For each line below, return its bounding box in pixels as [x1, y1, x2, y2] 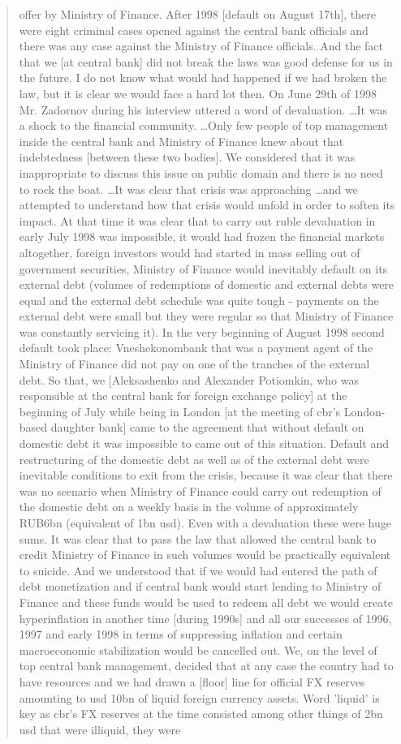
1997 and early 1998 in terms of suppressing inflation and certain [19, 626, 343, 643]
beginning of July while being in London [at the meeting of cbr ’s [19, 402, 341, 419]
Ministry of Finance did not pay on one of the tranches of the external [19, 355, 370, 372]
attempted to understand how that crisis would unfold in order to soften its [19, 196, 395, 213]
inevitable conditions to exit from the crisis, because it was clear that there [19, 467, 393, 484]
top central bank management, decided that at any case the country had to [19, 657, 394, 674]
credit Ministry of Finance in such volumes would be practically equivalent [19, 546, 391, 563]
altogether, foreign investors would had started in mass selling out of [19, 243, 360, 260]
